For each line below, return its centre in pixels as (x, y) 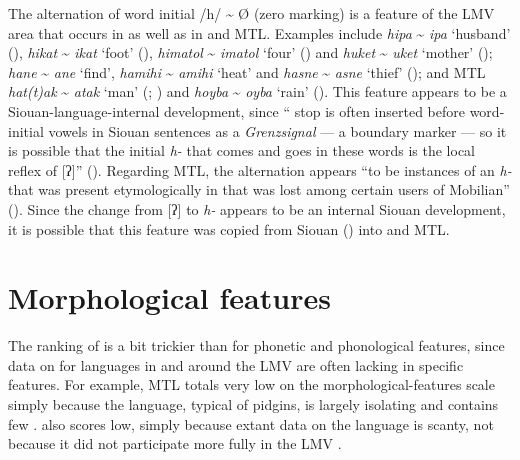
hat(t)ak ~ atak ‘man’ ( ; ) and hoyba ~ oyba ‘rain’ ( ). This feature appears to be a (257, 91)
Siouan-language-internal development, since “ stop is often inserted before (236, 110)
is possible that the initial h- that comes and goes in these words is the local (242, 150)
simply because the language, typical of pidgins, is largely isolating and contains (253, 404)
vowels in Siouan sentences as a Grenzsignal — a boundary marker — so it (277, 130)
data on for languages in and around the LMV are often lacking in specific (236, 364)
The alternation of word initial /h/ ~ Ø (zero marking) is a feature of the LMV (251, 13)
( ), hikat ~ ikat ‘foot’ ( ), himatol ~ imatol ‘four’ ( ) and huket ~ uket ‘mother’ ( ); (250, 52)
